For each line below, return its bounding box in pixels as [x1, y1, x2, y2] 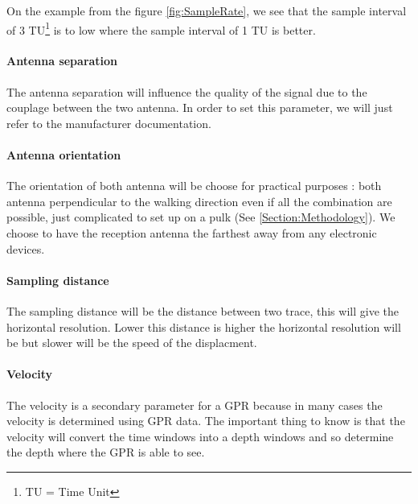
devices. [6, 240, 45, 257]
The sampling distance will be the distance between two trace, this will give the [6, 302, 399, 319]
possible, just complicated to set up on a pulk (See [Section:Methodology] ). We [6, 209, 395, 225]
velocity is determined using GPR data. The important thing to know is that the [6, 412, 405, 429]
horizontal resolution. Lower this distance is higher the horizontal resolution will [6, 318, 401, 335]
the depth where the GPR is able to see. [6, 444, 205, 461]
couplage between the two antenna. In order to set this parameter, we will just [6, 99, 393, 116]
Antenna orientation [6, 147, 121, 163]
